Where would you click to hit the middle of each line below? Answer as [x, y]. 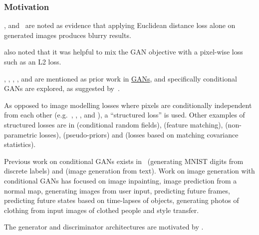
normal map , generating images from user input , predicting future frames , [117, 190]
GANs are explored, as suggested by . [62, 88]
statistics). [20, 144]
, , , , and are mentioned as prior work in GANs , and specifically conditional [121, 78]
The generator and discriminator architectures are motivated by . [104, 227]
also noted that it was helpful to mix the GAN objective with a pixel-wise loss [124, 52]
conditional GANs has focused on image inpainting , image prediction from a [121, 180]
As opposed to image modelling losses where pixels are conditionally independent [128, 105]
